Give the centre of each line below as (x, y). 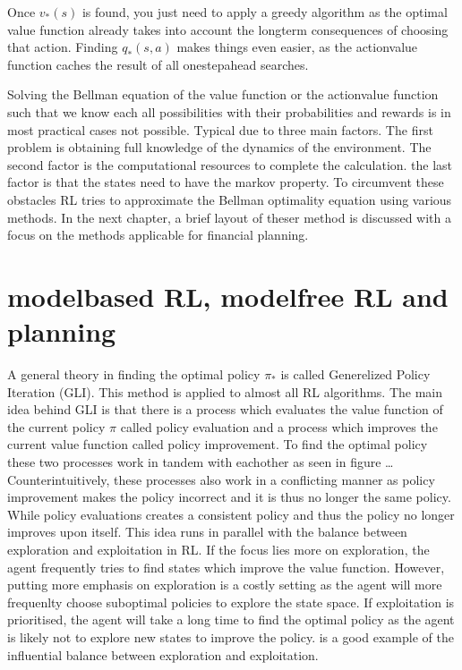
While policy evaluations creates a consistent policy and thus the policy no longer (231, 514)
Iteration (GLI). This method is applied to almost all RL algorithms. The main (225, 391)
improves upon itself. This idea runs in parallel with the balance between (207, 532)
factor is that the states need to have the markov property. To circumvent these (226, 182)
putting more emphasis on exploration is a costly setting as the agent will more (225, 585)
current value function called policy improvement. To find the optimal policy (218, 444)
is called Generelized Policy (355, 374)
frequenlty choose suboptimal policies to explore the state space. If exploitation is (231, 602)
